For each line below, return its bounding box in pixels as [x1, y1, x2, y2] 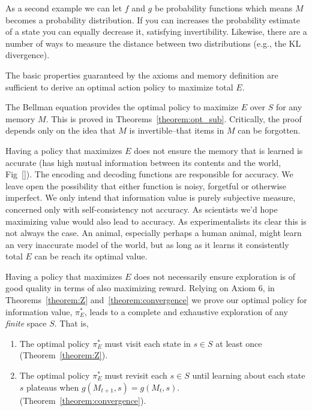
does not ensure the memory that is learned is [134, 144, 303, 156]
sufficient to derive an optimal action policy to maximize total [5, 80, 233, 93]
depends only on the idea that [5, 124, 116, 137]
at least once [215, 337, 262, 349]
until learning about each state [192, 369, 305, 382]
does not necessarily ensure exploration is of [134, 270, 296, 282]
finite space [5, 317, 47, 330]
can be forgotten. [238, 124, 301, 137]
